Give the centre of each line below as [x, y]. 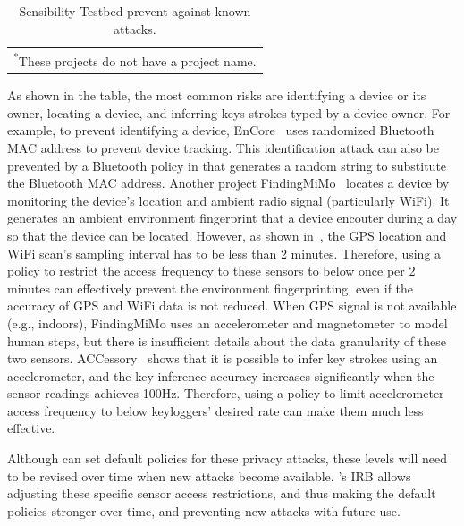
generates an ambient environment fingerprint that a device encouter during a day [232, 218]
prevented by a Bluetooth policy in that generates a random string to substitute [227, 165]
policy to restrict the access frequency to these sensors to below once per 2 [211, 271]
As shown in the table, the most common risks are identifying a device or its [217, 95]
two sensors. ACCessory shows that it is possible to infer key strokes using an [223, 358]
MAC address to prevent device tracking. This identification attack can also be [224, 147]
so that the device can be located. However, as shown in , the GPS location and [227, 235]
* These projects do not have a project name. [135, 60]
